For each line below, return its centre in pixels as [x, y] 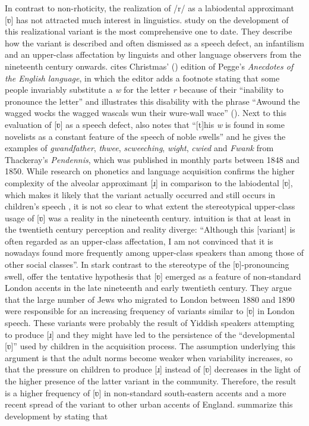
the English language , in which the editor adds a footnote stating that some [142, 78]
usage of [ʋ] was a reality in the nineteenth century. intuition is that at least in [148, 217]
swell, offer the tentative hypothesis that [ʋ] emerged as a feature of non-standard [153, 276]
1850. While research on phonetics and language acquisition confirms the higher [150, 171]
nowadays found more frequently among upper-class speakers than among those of [154, 253]
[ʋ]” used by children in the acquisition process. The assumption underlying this [150, 346]
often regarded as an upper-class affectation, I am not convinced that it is [139, 241]
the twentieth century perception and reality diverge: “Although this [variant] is [150, 229]
